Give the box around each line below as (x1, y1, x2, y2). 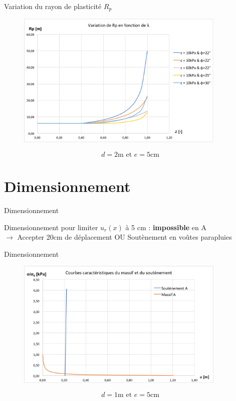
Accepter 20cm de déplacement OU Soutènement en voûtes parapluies (17, 232, 232, 242)
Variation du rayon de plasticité (4, 1, 102, 11)
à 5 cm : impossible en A (125, 222, 207, 232)
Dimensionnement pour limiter (4, 222, 98, 232)
